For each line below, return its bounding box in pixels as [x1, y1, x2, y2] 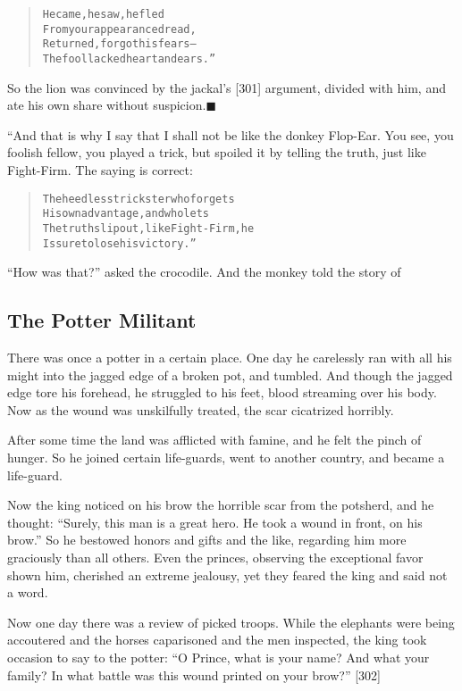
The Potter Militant [7, 306, 197, 334]
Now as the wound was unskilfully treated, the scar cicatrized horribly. [7, 400, 394, 419]
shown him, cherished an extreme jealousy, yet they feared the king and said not [7, 565, 448, 584]
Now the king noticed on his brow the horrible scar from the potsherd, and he [7, 495, 434, 514]
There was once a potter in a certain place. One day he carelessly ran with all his [7, 348, 452, 367]
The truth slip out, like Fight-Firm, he [42, 221, 255, 235]
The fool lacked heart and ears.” [42, 52, 216, 65]
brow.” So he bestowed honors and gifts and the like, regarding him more [7, 530, 407, 549]
